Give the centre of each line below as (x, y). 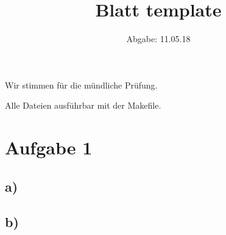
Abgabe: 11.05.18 (158, 39)
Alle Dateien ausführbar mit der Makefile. (83, 105)
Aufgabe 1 (49, 147)
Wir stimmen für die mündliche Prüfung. (81, 85)
